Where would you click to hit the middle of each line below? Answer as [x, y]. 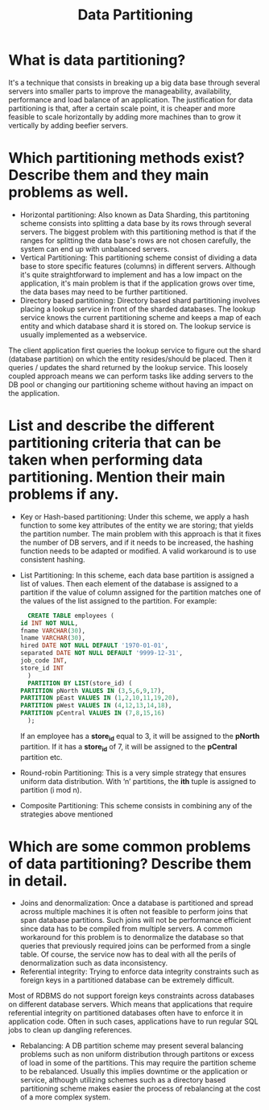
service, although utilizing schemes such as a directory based [123, 1080]
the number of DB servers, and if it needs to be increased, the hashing [137, 542]
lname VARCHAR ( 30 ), [53, 638]
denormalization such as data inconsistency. [94, 963]
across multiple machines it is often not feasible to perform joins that [134, 912]
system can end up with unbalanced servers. [95, 248]
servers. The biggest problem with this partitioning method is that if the [138, 232]
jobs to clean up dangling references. [70, 1030]
